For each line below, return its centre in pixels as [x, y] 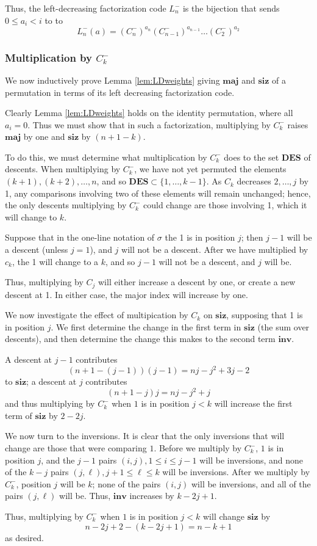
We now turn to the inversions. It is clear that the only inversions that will [145, 436]
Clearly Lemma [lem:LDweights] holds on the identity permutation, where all [149, 113]
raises [298, 124]
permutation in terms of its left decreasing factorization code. [120, 92]
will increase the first [253, 403]
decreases [254, 181]
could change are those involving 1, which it [225, 205]
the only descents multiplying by [66, 205]
